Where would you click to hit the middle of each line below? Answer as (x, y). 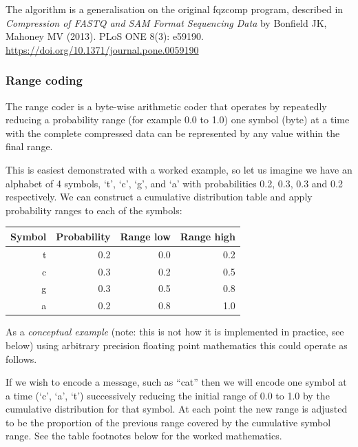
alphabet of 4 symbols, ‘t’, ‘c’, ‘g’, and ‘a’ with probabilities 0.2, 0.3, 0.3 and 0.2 (174, 183)
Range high (208, 236)
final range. (29, 146)
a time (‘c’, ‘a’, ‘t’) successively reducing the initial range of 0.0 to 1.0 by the (168, 395)
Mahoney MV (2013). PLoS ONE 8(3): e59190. (105, 36)
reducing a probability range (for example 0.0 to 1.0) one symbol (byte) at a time (178, 119)
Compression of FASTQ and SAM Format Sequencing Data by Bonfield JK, (166, 22)
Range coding (44, 80)
